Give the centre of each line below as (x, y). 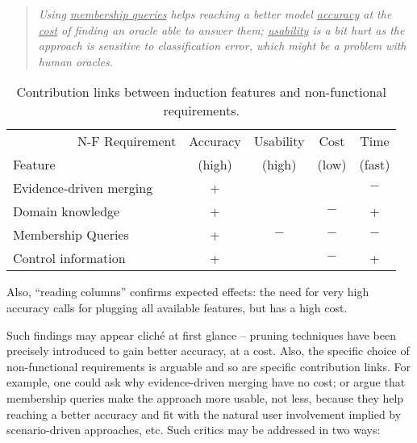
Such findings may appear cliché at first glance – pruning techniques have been (201, 334)
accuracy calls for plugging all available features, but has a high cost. (177, 307)
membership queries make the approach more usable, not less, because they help (205, 397)
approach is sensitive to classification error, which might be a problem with (222, 46)
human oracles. (75, 61)
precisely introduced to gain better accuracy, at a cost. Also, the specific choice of (208, 351)
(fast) (375, 165)
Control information (69, 258)
